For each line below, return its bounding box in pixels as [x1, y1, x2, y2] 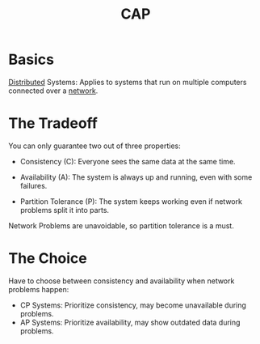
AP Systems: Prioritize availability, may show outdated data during [19, 317, 241, 327]
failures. [19, 180, 48, 190]
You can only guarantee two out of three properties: [8, 141, 181, 151]
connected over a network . [8, 86, 99, 96]
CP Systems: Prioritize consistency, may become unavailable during [19, 300, 246, 310]
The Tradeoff [8, 114, 99, 133]
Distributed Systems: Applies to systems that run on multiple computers [8, 77, 247, 87]
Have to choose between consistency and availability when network [8, 276, 235, 286]
